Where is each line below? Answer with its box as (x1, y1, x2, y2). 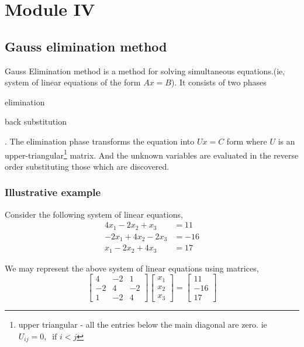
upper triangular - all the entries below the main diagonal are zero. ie (18, 318, 267, 331)
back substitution (5, 115, 67, 128)
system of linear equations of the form (5, 76, 141, 88)
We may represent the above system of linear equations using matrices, (5, 262, 259, 274)
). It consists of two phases (171, 76, 267, 88)
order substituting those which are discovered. (5, 160, 170, 172)
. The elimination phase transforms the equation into (5, 135, 195, 147)
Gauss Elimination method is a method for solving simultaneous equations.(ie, (5, 64, 285, 77)
